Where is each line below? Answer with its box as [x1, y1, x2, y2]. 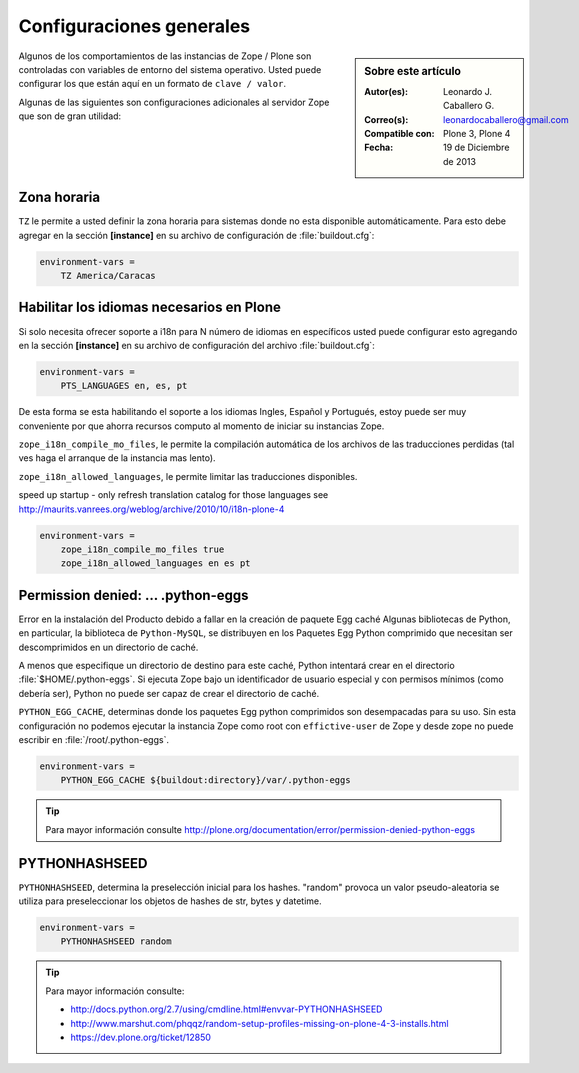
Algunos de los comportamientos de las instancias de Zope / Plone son [18, 50, 312, 62]
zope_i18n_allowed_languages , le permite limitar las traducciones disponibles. [18, 470, 358, 482]
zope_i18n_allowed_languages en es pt [60, 558, 251, 569]
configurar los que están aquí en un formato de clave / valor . [18, 78, 287, 90]
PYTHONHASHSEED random [60, 936, 172, 947]
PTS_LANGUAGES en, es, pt [60, 380, 188, 392]
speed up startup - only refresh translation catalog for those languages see [18, 489, 329, 501]
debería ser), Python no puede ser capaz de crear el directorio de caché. [18, 687, 320, 699]
